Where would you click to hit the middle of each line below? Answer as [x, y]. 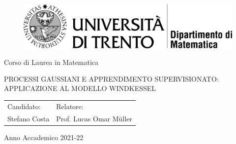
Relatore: [70, 106]
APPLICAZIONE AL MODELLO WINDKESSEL [80, 88]
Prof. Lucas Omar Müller [94, 118]
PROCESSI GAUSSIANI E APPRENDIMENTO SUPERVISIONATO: [111, 78]
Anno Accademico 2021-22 [44, 137]
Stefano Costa [29, 118]
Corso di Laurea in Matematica [51, 62]
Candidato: [24, 106]
